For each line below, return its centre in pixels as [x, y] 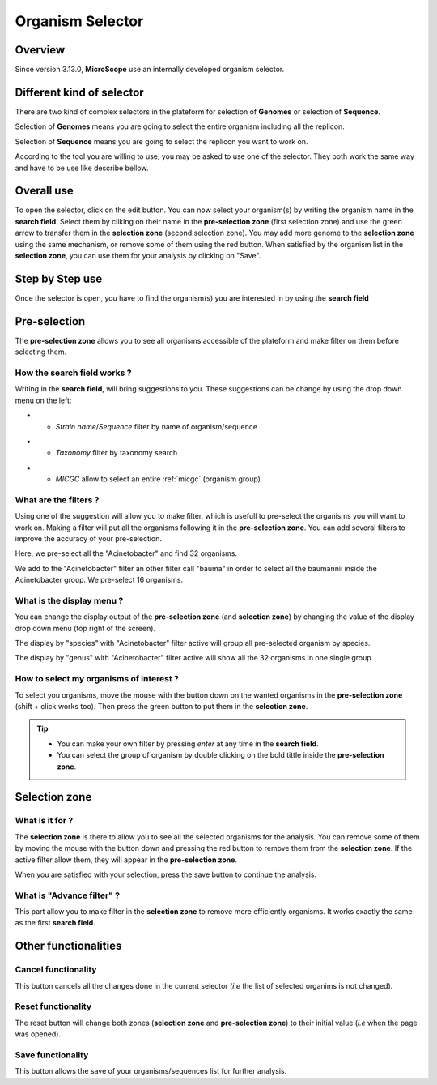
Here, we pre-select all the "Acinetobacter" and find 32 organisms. [126, 553]
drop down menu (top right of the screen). [85, 628]
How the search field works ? [73, 373]
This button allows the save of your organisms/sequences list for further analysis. [151, 1071]
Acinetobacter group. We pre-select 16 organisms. [99, 580]
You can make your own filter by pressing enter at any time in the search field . [188, 743]
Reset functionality [53, 1006]
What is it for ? [44, 821]
